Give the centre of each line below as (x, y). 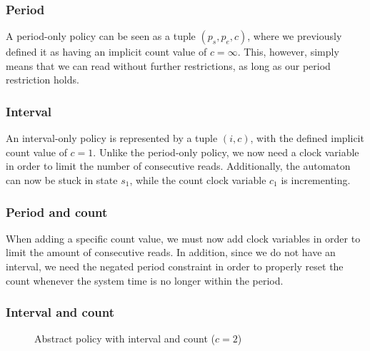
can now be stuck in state (62, 180)
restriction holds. (42, 80)
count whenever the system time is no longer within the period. (145, 280)
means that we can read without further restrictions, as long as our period (168, 65)
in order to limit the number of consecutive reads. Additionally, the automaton (178, 166)
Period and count (57, 212)
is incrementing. (316, 180)
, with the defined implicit (307, 138)
